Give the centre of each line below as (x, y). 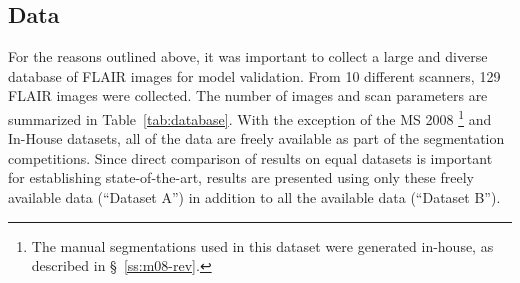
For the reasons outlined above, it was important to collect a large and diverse (248, 56)
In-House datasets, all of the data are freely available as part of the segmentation (256, 138)
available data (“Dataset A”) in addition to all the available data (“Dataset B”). (254, 197)
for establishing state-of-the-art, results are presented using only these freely (241, 177)
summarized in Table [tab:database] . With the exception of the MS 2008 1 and (250, 117)
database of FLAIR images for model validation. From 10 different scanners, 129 (254, 75)
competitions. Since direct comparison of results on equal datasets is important (250, 157)
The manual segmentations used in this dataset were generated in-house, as (262, 245)
